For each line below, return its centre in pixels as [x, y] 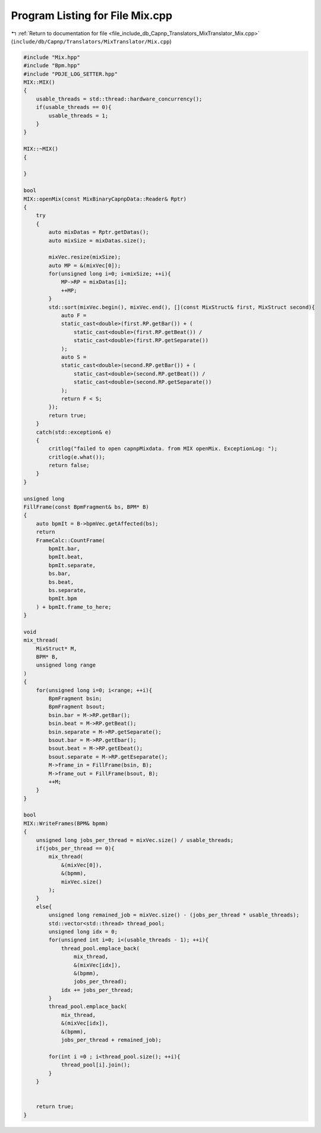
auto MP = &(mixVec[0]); [85, 265]
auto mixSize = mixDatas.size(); [97, 240]
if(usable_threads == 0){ [74, 107]
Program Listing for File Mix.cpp [92, 15]
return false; [69, 465]
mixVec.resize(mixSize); [85, 257]
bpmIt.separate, [72, 565]
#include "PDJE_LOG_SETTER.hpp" [71, 74]
